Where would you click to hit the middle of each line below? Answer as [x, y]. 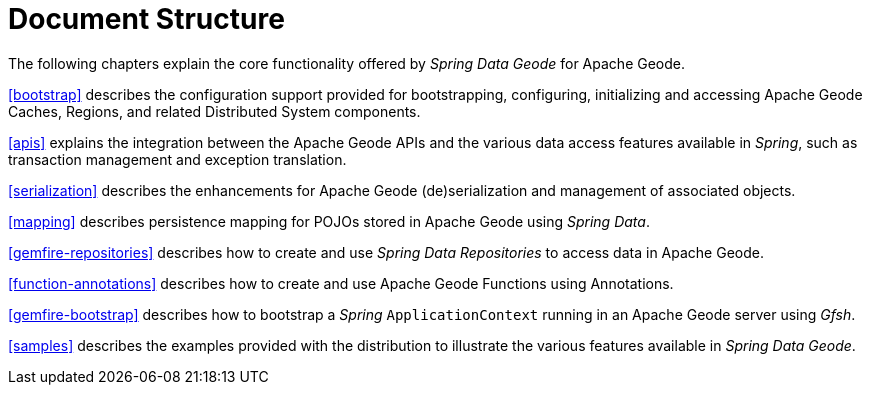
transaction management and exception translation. [177, 159]
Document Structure [146, 19]
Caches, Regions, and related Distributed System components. [214, 111]
